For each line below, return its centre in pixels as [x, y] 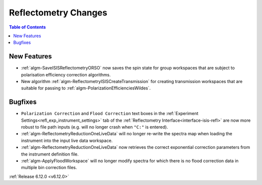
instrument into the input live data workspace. [67, 141]
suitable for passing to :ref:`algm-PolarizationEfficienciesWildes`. [86, 88]
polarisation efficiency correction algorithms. [66, 74]
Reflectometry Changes [58, 13]
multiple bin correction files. [49, 168]
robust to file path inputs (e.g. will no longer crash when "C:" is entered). [95, 127]
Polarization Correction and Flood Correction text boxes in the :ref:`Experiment [110, 114]
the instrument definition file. [50, 154]
